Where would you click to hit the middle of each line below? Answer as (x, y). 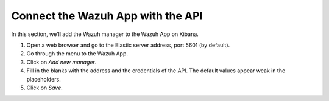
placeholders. (44, 79)
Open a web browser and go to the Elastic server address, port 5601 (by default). (128, 45)
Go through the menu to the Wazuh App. (77, 54)
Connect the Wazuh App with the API (107, 16)
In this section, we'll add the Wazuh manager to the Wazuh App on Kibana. (105, 34)
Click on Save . (45, 88)
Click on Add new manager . (62, 62)
